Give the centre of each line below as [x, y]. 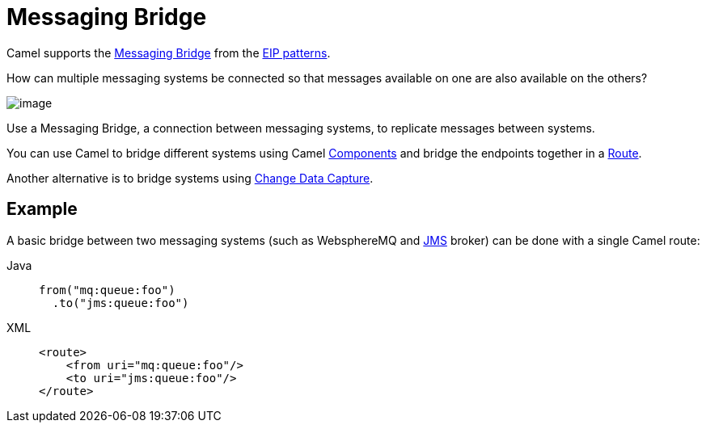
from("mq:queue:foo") [107, 290]
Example [42, 209]
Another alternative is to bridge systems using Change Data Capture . [190, 178]
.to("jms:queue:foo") [120, 303]
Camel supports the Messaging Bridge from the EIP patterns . [169, 53]
